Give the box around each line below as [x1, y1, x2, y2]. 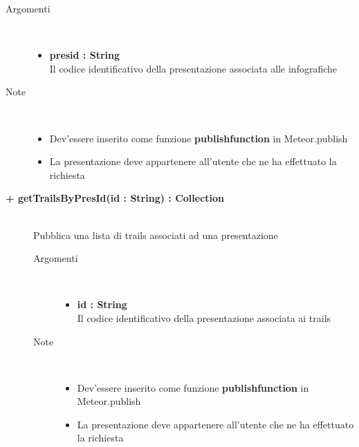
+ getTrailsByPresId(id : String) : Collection [6, 191, 225, 205]
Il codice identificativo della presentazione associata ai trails [77, 310, 331, 325]
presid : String [49, 48, 120, 62]
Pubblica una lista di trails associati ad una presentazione [33, 227, 278, 242]
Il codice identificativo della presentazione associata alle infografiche [49, 61, 338, 75]
